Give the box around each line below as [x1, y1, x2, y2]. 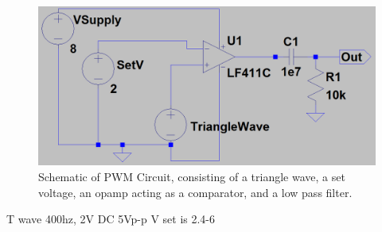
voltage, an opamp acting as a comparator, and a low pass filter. [38, 184, 353, 200]
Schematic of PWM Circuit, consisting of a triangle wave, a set [38, 168, 345, 184]
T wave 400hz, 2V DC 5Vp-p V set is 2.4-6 [6, 211, 216, 227]
